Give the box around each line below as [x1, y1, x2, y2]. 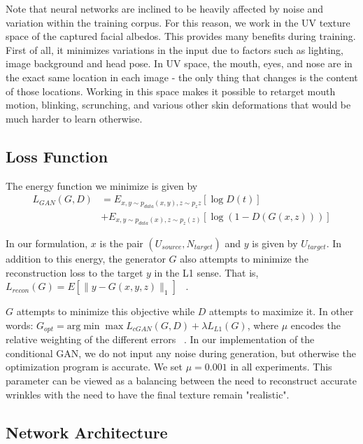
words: [6, 317, 34, 332]
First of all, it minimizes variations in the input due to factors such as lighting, [6, 42, 344, 57]
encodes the [290, 317, 341, 332]
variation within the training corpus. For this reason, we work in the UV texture [6, 15, 350, 29]
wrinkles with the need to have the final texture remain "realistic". [6, 387, 290, 401]
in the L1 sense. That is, [154, 265, 259, 279]
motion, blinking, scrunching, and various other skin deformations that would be [6, 97, 351, 112]
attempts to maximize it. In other [209, 304, 354, 319]
